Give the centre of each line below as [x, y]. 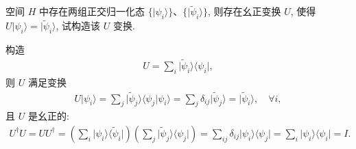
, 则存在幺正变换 [244, 11]
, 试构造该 [78, 26]
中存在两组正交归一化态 [92, 11]
